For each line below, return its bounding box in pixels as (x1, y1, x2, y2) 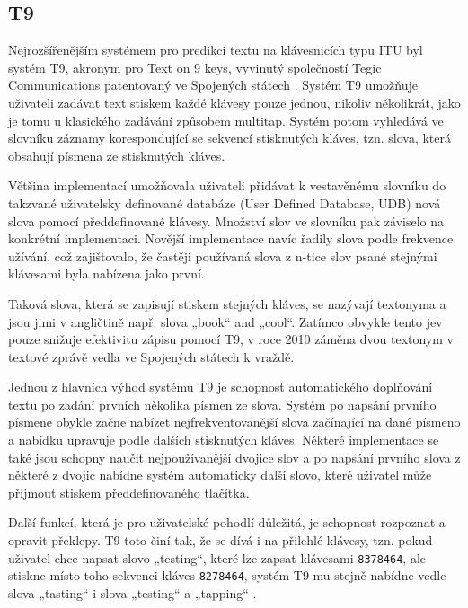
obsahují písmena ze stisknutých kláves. (8, 145, 225, 164)
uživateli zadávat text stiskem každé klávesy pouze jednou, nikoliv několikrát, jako (8, 93, 461, 111)
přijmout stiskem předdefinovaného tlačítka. (8, 482, 250, 501)
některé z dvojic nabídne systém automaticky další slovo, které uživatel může (8, 465, 432, 484)
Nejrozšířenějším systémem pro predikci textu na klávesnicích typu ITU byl (8, 40, 423, 59)
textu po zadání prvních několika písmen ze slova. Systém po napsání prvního (8, 394, 437, 413)
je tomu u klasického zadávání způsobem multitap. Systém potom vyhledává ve (8, 110, 444, 129)
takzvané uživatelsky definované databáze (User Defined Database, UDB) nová (8, 193, 441, 212)
